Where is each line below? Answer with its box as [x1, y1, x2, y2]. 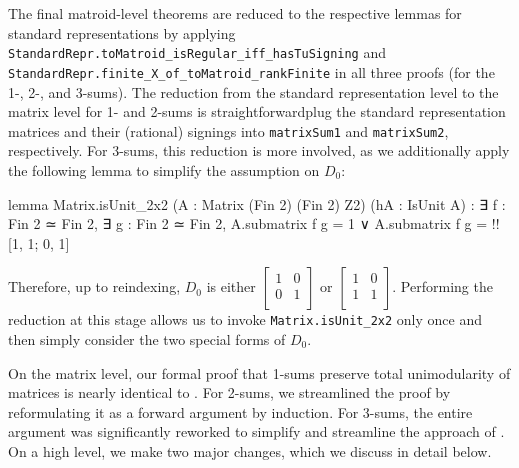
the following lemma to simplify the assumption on [8, 159, 320, 180]
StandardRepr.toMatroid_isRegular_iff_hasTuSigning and [8, 42, 387, 63]
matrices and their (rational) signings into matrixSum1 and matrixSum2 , [8, 120, 449, 141]
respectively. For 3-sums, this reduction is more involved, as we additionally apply [8, 140, 510, 161]
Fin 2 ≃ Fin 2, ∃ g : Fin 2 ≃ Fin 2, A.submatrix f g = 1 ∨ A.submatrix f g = [8, 213, 488, 234]
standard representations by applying [8, 22, 236, 43]
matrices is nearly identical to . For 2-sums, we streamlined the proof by [8, 382, 451, 403]
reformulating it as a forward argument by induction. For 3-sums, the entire [8, 401, 473, 422]
